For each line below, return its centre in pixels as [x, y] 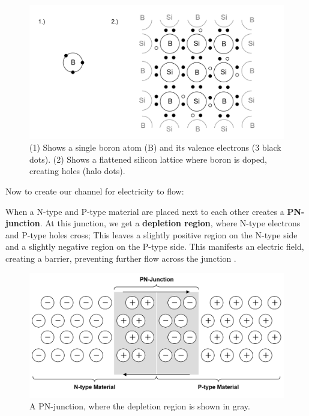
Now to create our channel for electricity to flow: [95, 191]
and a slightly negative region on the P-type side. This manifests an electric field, [155, 246]
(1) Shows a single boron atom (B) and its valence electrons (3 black [155, 147]
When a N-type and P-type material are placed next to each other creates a [145, 211]
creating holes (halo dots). [77, 171]
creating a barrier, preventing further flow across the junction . [121, 258]
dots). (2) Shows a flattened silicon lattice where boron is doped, [148, 159]
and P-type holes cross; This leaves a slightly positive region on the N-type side [151, 234]
